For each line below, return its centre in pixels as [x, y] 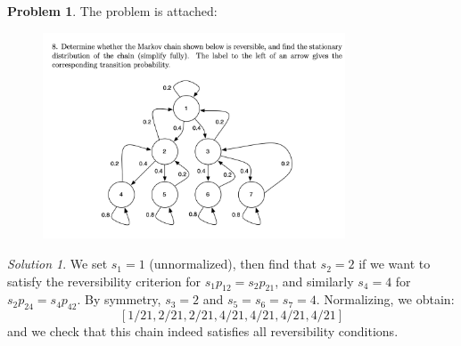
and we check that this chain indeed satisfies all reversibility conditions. [203, 331]
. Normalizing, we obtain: [385, 299]
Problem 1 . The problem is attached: [112, 11]
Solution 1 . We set [58, 264]
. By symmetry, [119, 299]
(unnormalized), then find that [233, 264]
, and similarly [314, 281]
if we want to [395, 264]
